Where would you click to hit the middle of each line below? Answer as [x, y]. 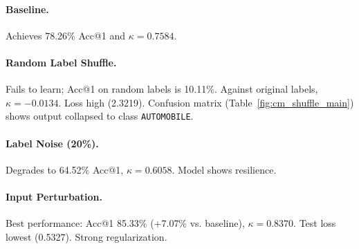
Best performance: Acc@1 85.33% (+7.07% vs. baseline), [125, 223]
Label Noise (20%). [52, 143]
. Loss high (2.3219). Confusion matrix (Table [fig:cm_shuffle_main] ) [206, 102]
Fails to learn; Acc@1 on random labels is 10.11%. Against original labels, [162, 89]
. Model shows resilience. [224, 169]
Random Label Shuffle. [61, 62]
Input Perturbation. [54, 197]
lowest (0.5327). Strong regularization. [86, 236]
